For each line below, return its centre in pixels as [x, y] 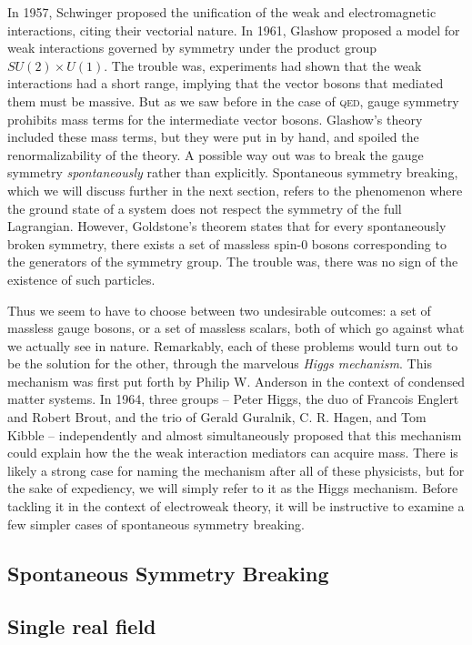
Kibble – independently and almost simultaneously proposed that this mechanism [235, 434]
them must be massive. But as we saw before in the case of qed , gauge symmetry [233, 101]
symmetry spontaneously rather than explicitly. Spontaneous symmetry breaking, [233, 172]
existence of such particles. [81, 279]
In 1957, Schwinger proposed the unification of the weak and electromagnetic [222, 12]
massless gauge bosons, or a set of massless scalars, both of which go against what [236, 328]
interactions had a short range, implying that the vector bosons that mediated [226, 83]
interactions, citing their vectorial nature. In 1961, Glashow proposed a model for [234, 30]
